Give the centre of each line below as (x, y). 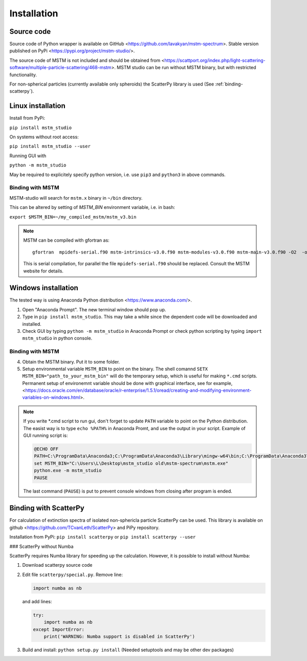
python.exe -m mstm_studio (68, 471)
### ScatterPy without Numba (41, 546)
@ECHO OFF (46, 449)
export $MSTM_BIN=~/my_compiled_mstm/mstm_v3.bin (73, 217)
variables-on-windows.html (51, 397)
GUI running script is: (46, 436)
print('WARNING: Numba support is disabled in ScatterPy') (119, 636)
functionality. (23, 75)
